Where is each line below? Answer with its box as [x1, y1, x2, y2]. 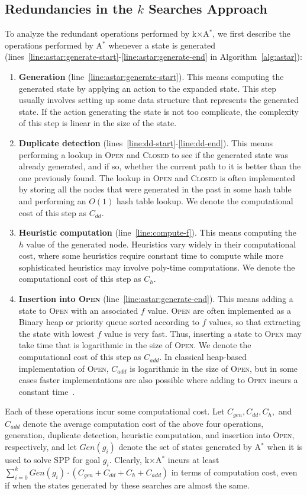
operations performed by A [5, 38, 103, 51]
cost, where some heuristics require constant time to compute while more [18, 249, 283, 262]
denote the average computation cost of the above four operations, [22, 417, 264, 429]
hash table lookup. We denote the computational [116, 194, 293, 207]
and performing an [18, 194, 86, 207]
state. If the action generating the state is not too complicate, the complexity [18, 105, 299, 117]
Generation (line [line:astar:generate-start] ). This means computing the [18, 70, 284, 82]
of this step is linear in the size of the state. [18, 117, 177, 129]
